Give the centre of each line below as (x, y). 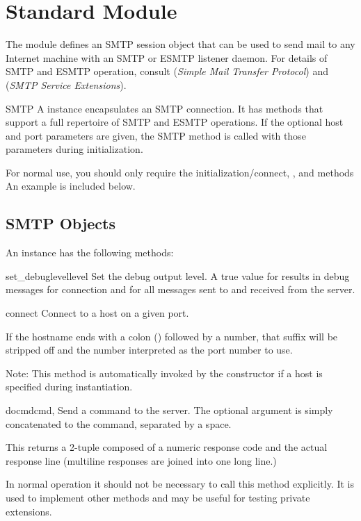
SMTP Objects (61, 223)
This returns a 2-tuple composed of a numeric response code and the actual (167, 447)
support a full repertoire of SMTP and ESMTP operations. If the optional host (175, 122)
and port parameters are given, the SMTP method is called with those (156, 135)
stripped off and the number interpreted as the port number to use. (149, 350)
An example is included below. (71, 186)
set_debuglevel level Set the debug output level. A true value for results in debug (178, 275)
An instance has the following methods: (90, 253)
